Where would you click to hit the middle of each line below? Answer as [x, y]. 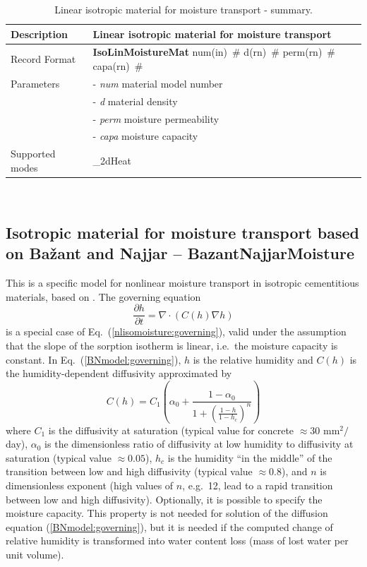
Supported [33, 154]
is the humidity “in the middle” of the [250, 457]
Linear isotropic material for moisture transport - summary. [183, 9]
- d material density [135, 101]
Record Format [43, 59]
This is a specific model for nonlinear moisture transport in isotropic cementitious [182, 283]
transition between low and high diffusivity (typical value [129, 471]
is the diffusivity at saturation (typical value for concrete [171, 430]
